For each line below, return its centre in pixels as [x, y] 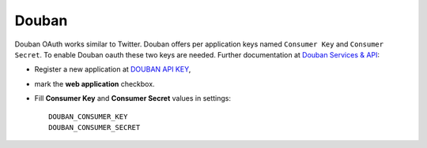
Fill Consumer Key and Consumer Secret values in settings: [133, 98]
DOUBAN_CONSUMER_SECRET [94, 127]
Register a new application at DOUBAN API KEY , [113, 69]
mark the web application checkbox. [94, 83]
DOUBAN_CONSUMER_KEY [88, 117]
